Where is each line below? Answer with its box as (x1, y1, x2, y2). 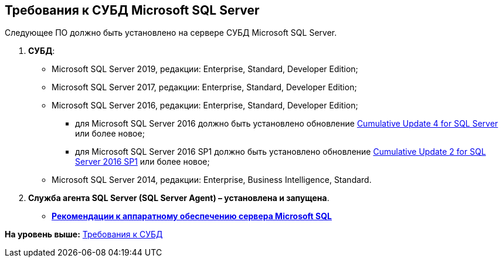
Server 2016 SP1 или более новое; (75, 156, 210, 167)
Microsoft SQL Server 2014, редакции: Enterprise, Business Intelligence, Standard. (52, 175, 372, 185)
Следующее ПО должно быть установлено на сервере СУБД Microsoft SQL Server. (5, 28, 337, 38)
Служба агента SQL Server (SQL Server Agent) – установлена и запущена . (28, 193, 329, 203)
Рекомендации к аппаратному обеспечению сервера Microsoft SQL (52, 211, 332, 222)
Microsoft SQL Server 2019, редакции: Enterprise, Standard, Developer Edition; (52, 64, 358, 74)
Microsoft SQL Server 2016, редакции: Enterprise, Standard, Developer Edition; (52, 100, 358, 111)
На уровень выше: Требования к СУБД (5, 229, 163, 240)
